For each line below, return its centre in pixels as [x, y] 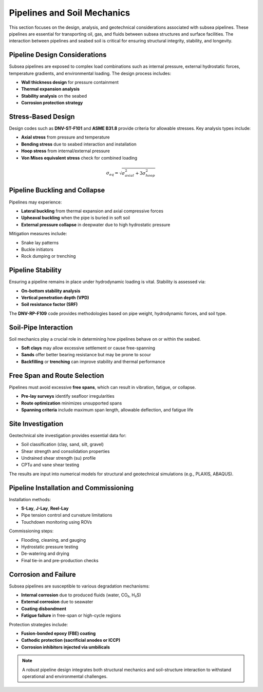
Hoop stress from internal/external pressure [66, 151]
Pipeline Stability [35, 270]
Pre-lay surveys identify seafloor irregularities [68, 396]
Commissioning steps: [31, 531]
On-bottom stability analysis [51, 291]
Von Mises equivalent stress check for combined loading [79, 158]
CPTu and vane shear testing [50, 465]
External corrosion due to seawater [57, 602]
